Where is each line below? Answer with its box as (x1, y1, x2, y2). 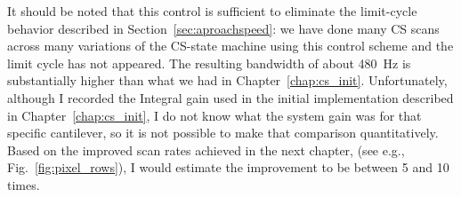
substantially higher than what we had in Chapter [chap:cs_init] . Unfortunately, (7, 71, 448, 90)
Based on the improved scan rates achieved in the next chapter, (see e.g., (7, 140, 405, 159)
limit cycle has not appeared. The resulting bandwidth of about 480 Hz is (7, 53, 411, 72)
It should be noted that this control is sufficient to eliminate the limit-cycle (7, 2, 417, 20)
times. (7, 175, 40, 193)
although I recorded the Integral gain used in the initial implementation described (7, 88, 454, 106)
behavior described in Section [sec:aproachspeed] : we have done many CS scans (7, 19, 440, 37)
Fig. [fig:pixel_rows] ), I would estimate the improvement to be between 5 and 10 (7, 158, 449, 177)
